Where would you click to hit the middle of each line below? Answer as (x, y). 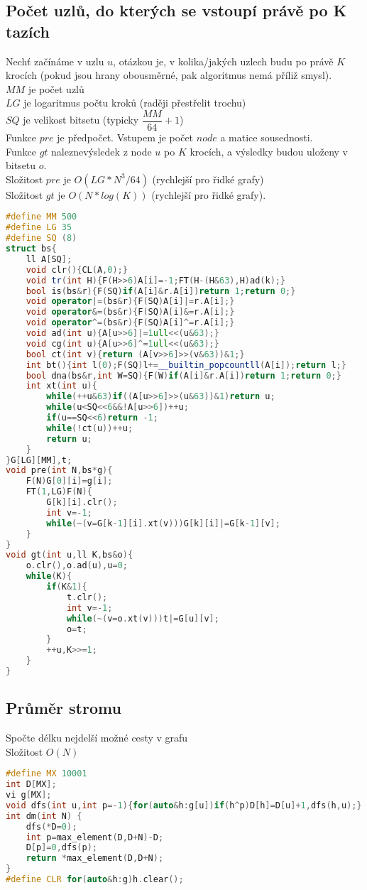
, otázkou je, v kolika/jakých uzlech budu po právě (223, 61)
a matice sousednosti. (267, 137)
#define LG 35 (39, 228)
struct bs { (31, 249)
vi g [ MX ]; (29, 795)
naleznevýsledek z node (102, 151)
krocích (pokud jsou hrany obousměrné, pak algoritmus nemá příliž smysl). (169, 75)
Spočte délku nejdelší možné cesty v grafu (97, 738)
